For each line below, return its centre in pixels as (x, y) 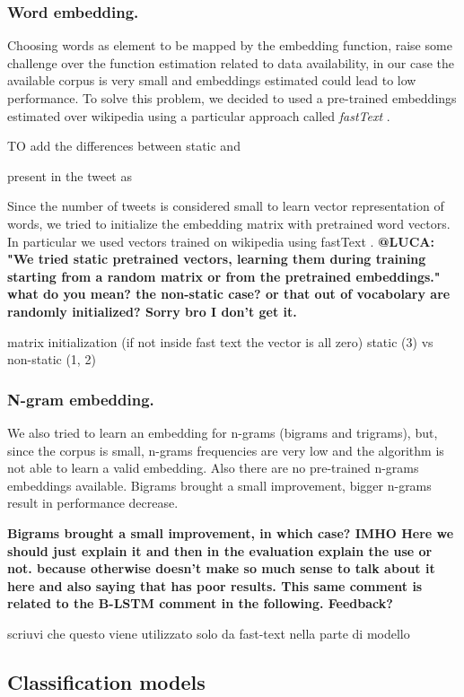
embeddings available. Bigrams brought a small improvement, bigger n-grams (219, 485)
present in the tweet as (70, 175)
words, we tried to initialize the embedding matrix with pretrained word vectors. (229, 223)
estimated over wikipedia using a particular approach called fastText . (199, 115)
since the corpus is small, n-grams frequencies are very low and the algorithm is (226, 450)
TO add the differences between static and (124, 146)
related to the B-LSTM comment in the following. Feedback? (200, 603)
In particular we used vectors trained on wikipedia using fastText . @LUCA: (221, 241)
